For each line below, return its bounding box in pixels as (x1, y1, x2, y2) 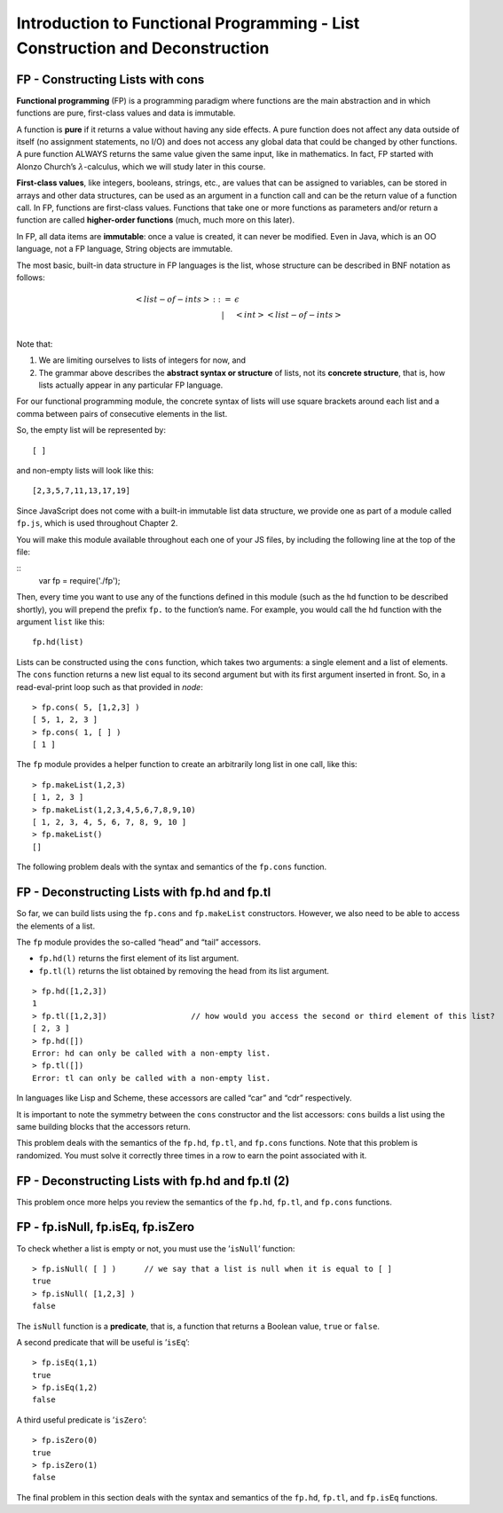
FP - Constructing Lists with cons (16, 72, 205, 87)
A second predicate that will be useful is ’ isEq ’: (16, 1337, 190, 1347)
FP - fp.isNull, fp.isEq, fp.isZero (16, 1219, 195, 1235)
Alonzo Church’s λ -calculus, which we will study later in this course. (16, 161, 266, 172)
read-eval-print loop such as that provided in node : (16, 681, 203, 692)
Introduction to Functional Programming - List (16, 13, 360, 33)
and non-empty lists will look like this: (16, 466, 154, 476)
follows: (16, 271, 45, 283)
